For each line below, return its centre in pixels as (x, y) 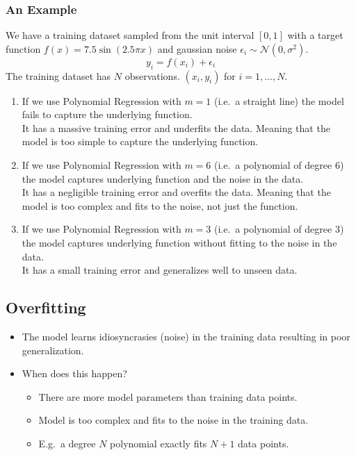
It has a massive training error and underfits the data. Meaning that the (176, 127)
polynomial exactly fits (159, 443)
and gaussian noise (197, 48)
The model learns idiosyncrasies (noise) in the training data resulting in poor (186, 336)
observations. (152, 75)
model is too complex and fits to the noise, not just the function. (160, 205)
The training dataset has (58, 75)
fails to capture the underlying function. (107, 114)
